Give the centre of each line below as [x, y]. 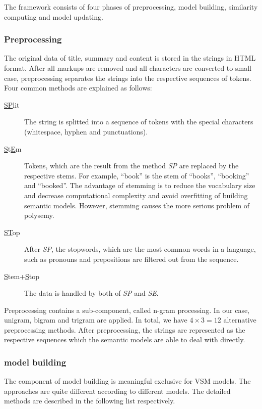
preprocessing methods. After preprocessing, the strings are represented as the [125, 329]
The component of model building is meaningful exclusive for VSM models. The [127, 381]
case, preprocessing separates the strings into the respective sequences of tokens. [128, 78]
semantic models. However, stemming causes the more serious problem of [137, 205]
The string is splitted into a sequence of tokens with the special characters [139, 122]
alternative [240, 320]
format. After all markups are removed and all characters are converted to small [128, 68]
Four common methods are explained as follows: [78, 88]
